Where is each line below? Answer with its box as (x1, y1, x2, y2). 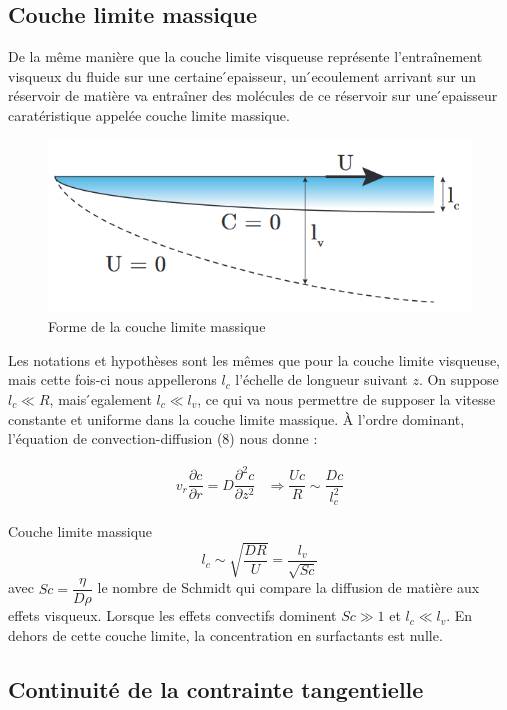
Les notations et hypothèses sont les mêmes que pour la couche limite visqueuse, (8, 349, 501, 370)
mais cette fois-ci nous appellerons (8, 369, 217, 390)
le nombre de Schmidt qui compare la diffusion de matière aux (97, 577, 480, 598)
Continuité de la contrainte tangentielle (8, 674, 424, 704)
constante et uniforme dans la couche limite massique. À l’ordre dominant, (8, 408, 465, 429)
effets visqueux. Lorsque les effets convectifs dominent (8, 605, 337, 626)
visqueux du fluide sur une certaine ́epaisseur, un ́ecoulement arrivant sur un (8, 65, 477, 86)
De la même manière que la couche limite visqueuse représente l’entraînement (8, 46, 483, 67)
